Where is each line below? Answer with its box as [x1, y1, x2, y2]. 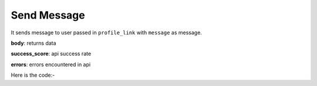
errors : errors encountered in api [11, 61, 91, 68]
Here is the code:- [11, 71, 55, 78]
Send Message [11, 9, 85, 21]
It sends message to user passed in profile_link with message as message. [11, 29, 203, 36]
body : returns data [11, 40, 56, 46]
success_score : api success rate [11, 50, 92, 58]
